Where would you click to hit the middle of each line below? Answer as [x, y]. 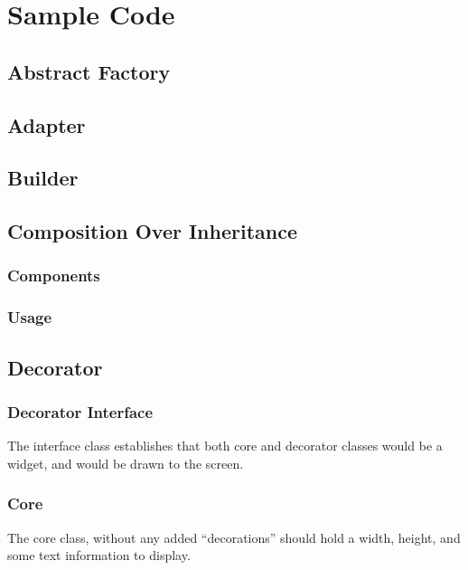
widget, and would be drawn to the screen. [126, 463]
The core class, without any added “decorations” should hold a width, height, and [234, 537]
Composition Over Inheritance [153, 231]
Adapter [47, 124]
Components [54, 275]
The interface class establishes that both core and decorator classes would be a [225, 446]
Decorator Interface [80, 411]
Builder [43, 178]
